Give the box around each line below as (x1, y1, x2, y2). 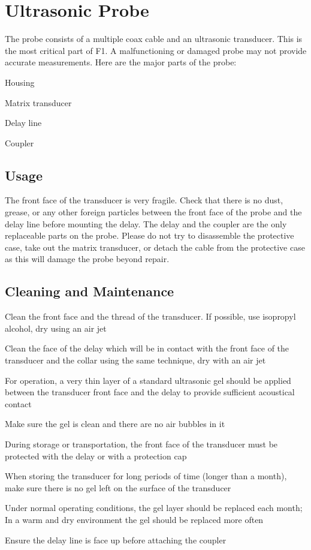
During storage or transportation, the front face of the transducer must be (5, 438, 278, 450)
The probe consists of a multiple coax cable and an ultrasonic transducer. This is (5, 32, 303, 45)
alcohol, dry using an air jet (5, 321, 107, 334)
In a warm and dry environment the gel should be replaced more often (5, 513, 264, 525)
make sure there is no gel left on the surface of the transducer (5, 481, 231, 494)
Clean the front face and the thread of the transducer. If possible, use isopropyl (5, 310, 296, 323)
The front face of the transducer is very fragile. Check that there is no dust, (5, 194, 283, 206)
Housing (5, 76, 35, 88)
